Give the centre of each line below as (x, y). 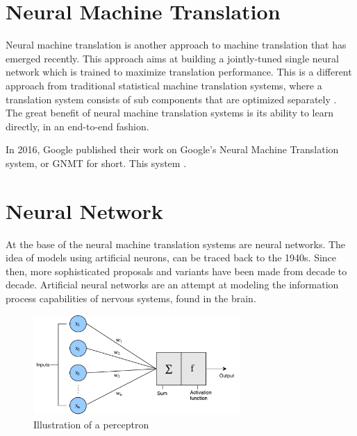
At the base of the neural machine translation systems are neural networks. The (176, 244)
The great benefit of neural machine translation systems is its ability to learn (169, 113)
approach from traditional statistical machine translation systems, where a (164, 85)
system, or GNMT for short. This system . (96, 163)
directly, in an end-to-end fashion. (77, 126)
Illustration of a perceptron (91, 424)
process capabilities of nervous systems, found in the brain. (131, 298)
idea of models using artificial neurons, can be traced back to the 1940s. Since (171, 258)
